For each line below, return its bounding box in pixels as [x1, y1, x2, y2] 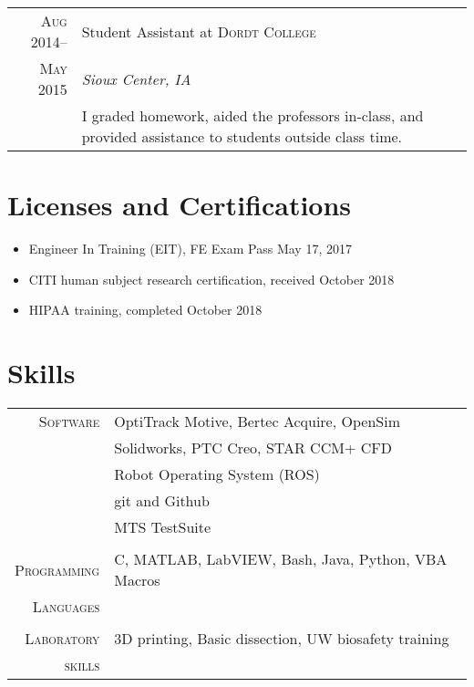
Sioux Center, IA [81, 68, 191, 89]
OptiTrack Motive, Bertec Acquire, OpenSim [114, 411, 400, 432]
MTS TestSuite [114, 516, 211, 538]
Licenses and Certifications [7, 186, 352, 224]
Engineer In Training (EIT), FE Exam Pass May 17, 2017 [28, 239, 352, 258]
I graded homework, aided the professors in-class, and [81, 105, 424, 126]
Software [38, 411, 100, 432]
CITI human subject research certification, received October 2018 [28, 269, 395, 288]
